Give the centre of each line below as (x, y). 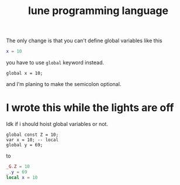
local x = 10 (22, 177)
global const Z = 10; (32, 135)
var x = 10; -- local (32, 140)
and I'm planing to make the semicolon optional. (64, 84)
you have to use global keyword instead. (55, 63)
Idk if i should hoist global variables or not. (57, 124)
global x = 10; (25, 73)
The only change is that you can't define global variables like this (84, 41)
